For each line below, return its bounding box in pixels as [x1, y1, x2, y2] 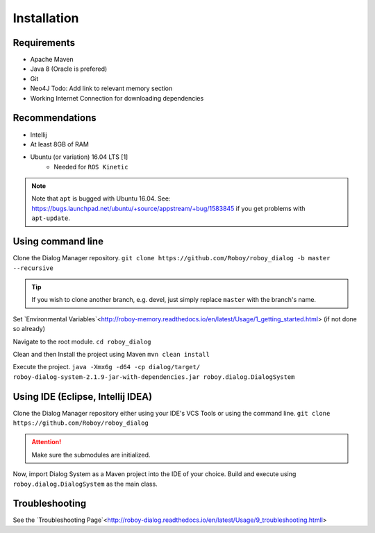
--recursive [12, 264, 53, 272]
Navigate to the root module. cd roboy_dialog [12, 337, 152, 346]
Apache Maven [30, 56, 74, 64]
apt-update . [31, 214, 71, 222]
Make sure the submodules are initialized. [31, 450, 151, 459]
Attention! [31, 438, 62, 446]
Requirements [12, 37, 76, 49]
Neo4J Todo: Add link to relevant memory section [30, 84, 173, 93]
